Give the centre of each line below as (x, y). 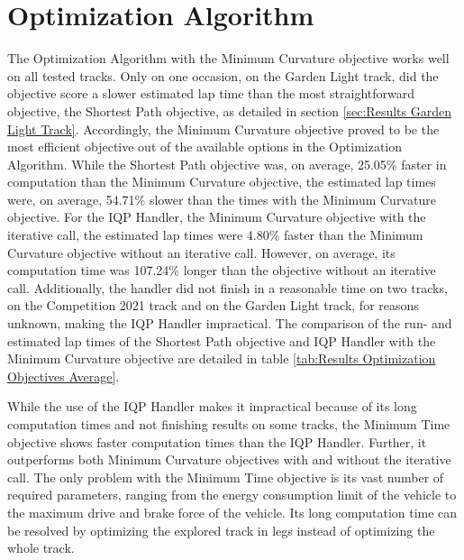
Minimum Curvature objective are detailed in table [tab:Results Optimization (222, 358)
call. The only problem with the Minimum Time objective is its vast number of (226, 477)
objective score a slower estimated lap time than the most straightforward (211, 93)
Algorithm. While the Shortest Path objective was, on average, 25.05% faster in (227, 164)
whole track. (41, 548)
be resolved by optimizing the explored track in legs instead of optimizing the (221, 530)
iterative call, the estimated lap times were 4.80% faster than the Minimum (215, 235)
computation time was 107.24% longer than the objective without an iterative (222, 270)
